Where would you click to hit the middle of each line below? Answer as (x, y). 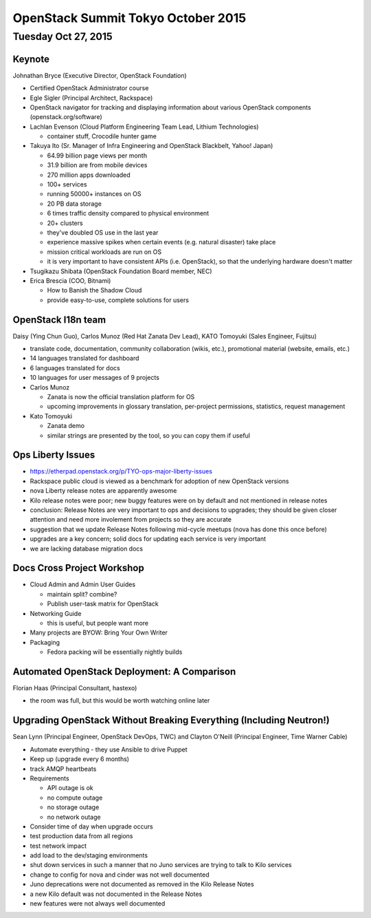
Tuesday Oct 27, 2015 (63, 36)
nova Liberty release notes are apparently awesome (103, 491)
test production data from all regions (81, 836)
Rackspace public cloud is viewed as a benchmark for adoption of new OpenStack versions (159, 481)
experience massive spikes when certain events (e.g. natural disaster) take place (161, 242)
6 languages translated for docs (75, 367)
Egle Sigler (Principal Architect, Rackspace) (91, 98)
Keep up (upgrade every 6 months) (80, 759)
